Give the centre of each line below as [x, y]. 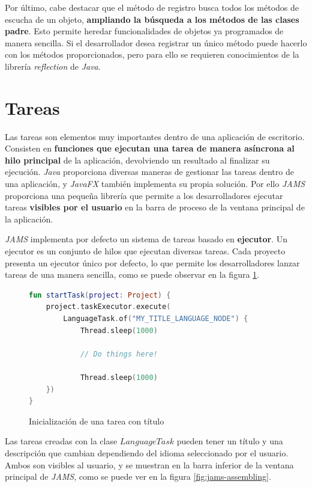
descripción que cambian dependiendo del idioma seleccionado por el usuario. [147, 452]
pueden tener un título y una [230, 441]
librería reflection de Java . [53, 66]
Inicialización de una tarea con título [97, 421]
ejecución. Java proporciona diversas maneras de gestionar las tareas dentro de [149, 172]
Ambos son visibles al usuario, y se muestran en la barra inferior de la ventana [149, 464]
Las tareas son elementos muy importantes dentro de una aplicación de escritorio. [155, 136]
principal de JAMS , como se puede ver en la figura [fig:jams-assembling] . [138, 476]
